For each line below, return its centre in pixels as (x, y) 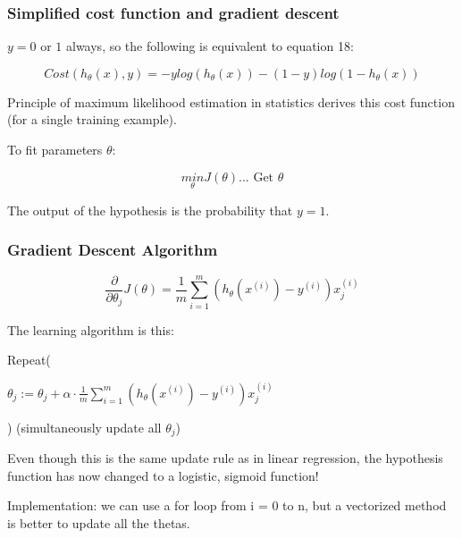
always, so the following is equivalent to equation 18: (210, 46)
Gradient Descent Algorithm (113, 250)
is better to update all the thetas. (99, 522)
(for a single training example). (92, 119)
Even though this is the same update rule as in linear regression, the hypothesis (225, 458)
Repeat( (29, 360)
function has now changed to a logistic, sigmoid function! (163, 475)
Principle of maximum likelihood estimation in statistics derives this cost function (231, 101)
